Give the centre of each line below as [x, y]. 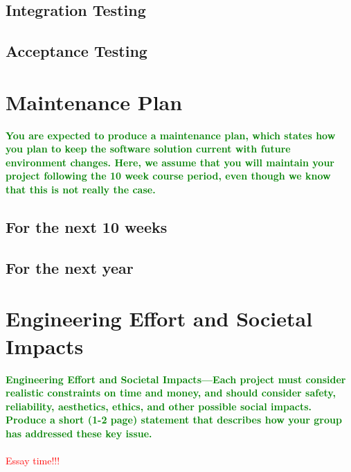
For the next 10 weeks [87, 227]
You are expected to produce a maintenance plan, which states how [171, 135]
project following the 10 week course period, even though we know [168, 176]
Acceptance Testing [76, 51]
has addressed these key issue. [79, 433]
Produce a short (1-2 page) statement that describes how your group [174, 420]
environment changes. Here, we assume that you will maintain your [170, 162]
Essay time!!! [33, 461]
